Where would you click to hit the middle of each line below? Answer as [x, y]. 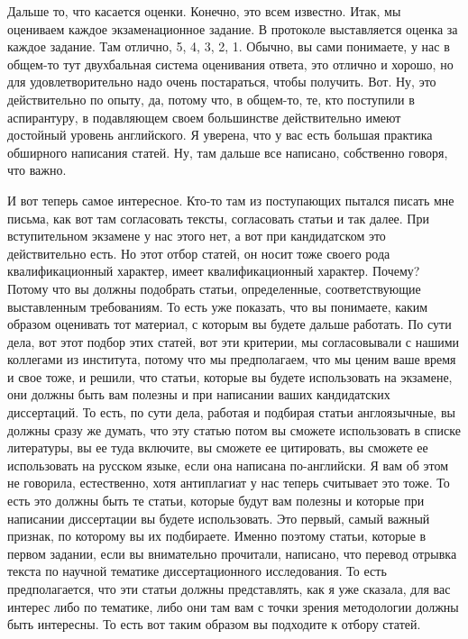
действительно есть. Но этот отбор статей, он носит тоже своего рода [199, 253]
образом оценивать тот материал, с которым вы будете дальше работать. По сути [229, 324]
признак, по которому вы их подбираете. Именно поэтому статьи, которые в [217, 536]
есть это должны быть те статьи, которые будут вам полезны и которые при [216, 501]
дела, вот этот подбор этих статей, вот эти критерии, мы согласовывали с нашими [234, 341]
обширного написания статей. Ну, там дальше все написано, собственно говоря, [228, 152]
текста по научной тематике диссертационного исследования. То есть [197, 571]
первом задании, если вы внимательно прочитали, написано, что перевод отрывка [232, 553]
